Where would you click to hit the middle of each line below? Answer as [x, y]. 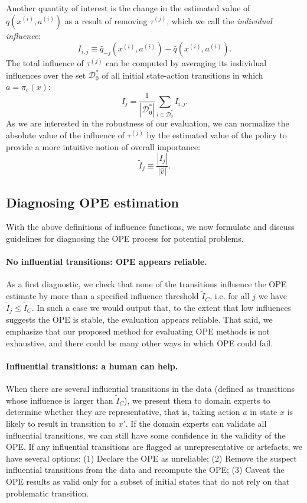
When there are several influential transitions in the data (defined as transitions [151, 389]
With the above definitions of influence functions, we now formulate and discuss [150, 227]
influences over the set [46, 75]
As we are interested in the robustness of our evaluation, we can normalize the [148, 123]
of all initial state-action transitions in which [182, 75]
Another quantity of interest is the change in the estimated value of [128, 8]
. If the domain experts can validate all [196, 424]
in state [264, 412]
